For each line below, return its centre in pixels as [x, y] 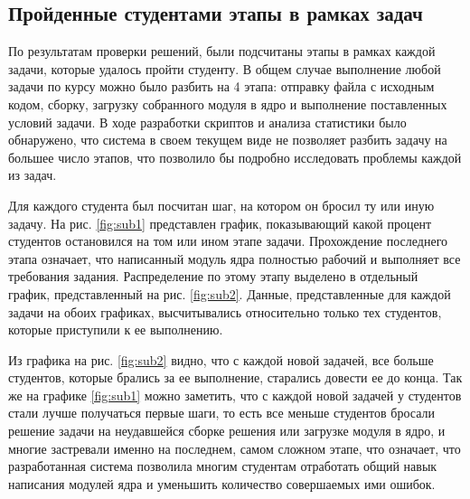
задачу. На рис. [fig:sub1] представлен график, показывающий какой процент [220, 223]
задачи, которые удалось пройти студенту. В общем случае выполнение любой [225, 68]
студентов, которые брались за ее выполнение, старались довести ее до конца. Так [235, 377]
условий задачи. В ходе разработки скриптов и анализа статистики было [207, 122]
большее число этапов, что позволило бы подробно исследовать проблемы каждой [235, 157]
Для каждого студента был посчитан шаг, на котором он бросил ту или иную [221, 205]
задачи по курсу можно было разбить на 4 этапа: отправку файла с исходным [221, 86]
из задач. [33, 175]
